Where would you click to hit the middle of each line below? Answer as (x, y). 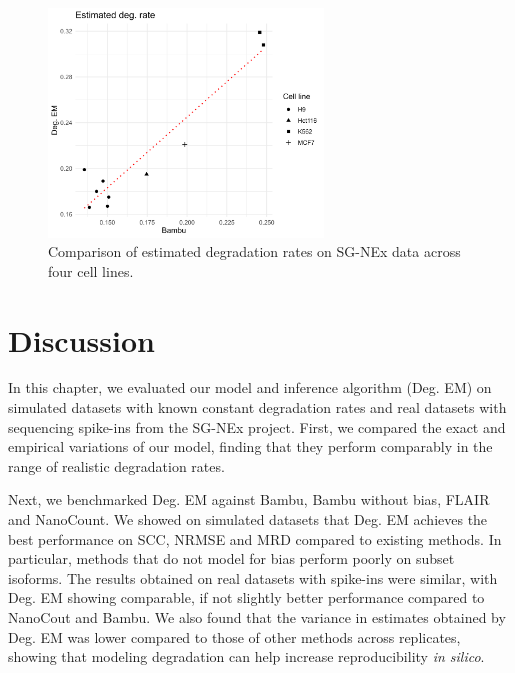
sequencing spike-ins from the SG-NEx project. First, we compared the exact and (257, 426)
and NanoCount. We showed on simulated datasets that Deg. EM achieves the (248, 519)
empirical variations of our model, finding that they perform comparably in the (250, 446)
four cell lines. (91, 270)
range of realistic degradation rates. (116, 465)
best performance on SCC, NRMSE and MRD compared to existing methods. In (255, 538)
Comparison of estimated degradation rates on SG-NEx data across (254, 251)
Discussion (81, 339)
